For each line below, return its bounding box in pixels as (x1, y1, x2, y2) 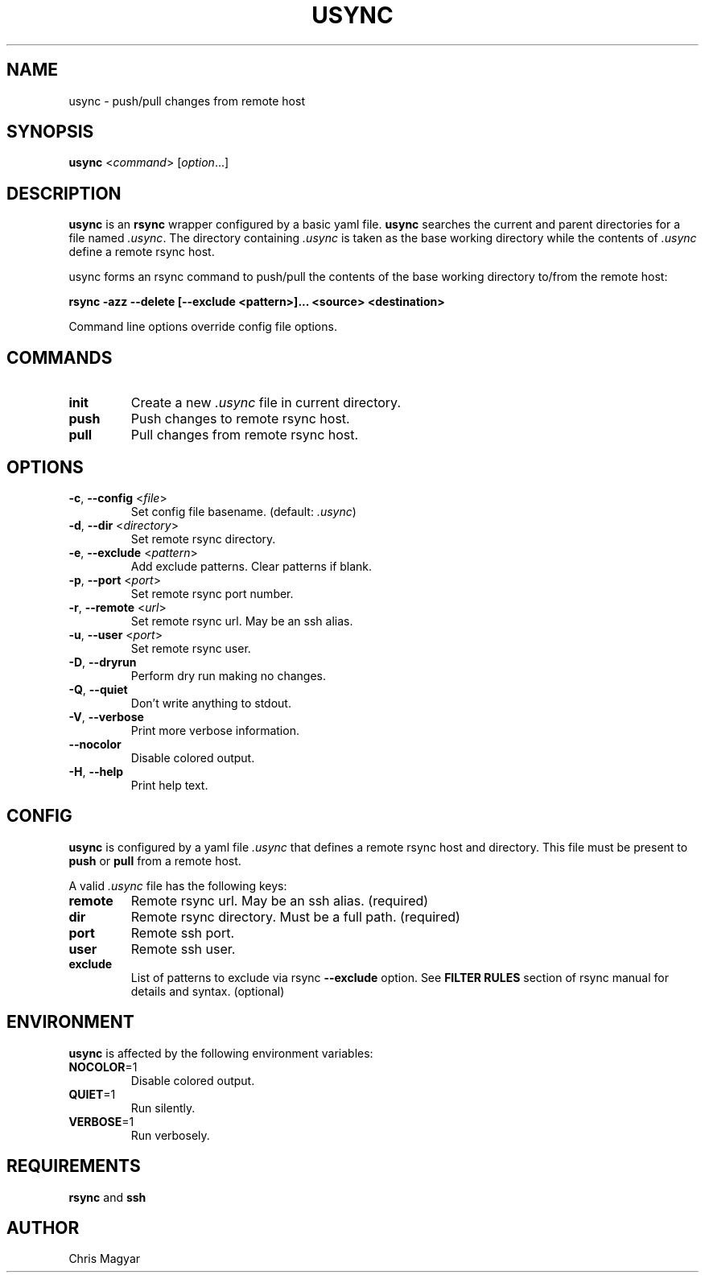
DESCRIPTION (6, 183, 122, 204)
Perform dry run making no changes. (130, 668, 326, 683)
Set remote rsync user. (130, 641, 251, 655)
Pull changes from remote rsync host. (130, 427, 359, 444)
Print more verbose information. (130, 723, 299, 737)
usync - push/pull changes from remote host (68, 93, 305, 108)
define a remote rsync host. (68, 245, 215, 259)
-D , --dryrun (68, 654, 137, 669)
